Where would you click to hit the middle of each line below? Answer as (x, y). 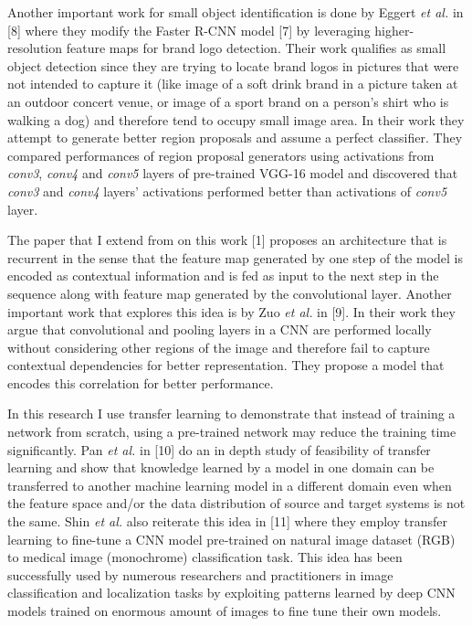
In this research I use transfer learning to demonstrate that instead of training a (231, 414)
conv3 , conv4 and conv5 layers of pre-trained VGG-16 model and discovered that (233, 173)
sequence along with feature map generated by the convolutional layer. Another (230, 293)
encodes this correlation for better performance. (141, 382)
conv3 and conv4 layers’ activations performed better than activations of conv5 (227, 191)
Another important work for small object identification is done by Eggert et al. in (236, 12)
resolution (35, 48)
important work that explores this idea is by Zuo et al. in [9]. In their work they (231, 311)
